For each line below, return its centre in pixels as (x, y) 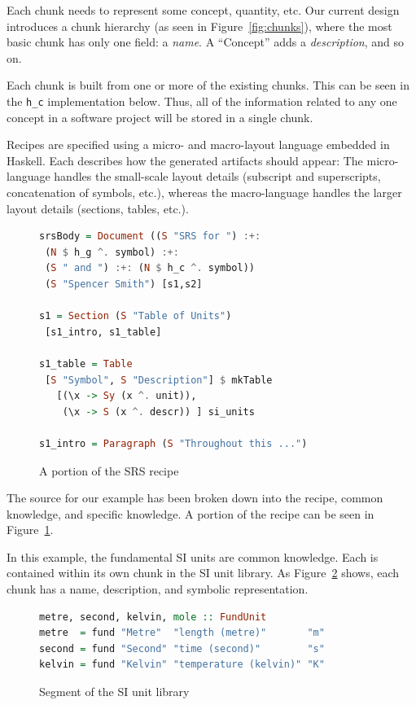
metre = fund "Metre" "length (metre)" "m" (182, 633)
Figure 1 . (30, 530)
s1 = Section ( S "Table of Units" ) (136, 316)
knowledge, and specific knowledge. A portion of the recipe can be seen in (190, 513)
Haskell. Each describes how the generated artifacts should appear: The (185, 160)
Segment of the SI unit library (114, 692)
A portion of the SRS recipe (109, 470)
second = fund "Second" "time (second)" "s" (182, 648)
